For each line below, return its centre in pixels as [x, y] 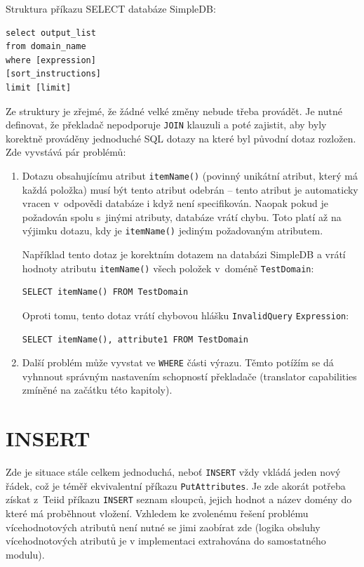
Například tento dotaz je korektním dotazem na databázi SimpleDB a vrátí [184, 254]
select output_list [51, 33]
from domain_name [46, 47]
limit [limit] [39, 87]
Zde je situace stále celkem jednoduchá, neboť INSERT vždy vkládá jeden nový [173, 472]
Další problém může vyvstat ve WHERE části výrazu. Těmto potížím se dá [178, 362]
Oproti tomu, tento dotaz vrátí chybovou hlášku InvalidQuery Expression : [186, 315]
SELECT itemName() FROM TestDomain [105, 292]
